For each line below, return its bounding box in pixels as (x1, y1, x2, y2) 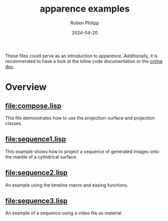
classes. (5, 120, 23, 126)
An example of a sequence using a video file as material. (5, 210, 123, 216)
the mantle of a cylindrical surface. (5, 154, 78, 160)
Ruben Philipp (70, 20, 99, 26)
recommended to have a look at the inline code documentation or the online (5, 58, 163, 64)
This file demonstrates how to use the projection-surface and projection (5, 115, 155, 121)
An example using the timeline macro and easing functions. (5, 182, 129, 188)
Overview (5, 82, 47, 93)
